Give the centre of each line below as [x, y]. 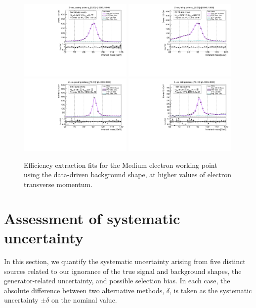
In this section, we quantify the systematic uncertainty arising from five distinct [125, 261]
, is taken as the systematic [211, 290]
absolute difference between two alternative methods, [84, 290]
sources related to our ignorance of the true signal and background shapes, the [123, 271]
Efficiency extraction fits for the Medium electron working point [121, 165]
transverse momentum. [58, 184]
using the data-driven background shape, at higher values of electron [128, 174]
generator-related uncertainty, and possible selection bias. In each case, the [117, 281]
